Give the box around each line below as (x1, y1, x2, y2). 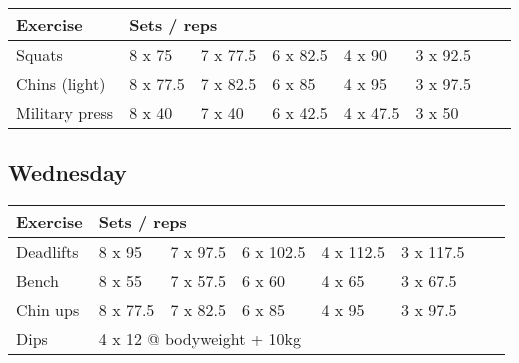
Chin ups (16, 298, 80, 322)
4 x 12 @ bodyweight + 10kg (98, 327, 302, 351)
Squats (16, 43, 63, 66)
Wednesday (8, 157, 127, 188)
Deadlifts (16, 240, 79, 264)
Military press (16, 101, 114, 124)
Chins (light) (16, 72, 106, 95)
